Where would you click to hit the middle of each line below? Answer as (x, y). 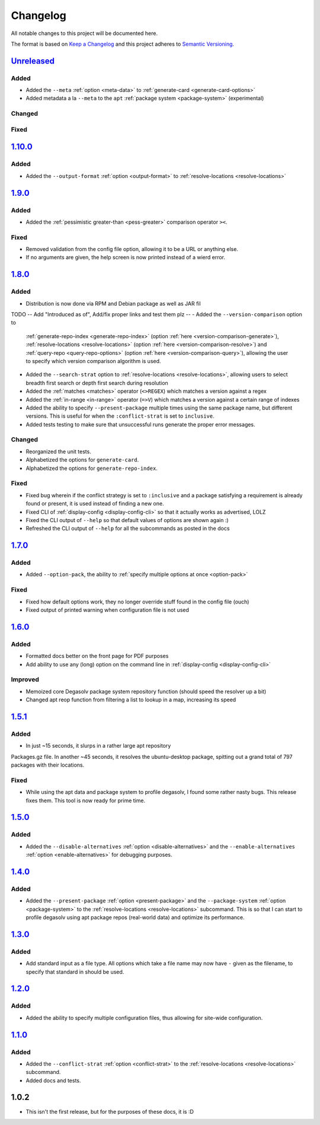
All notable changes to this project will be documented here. (84, 33)
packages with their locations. (48, 765)
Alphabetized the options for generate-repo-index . (92, 468)
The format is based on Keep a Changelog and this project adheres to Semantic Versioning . (122, 44)
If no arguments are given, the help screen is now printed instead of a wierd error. (125, 258)
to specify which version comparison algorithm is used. (93, 361)
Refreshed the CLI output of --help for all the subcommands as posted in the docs (128, 529)
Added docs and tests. (53, 1080)
